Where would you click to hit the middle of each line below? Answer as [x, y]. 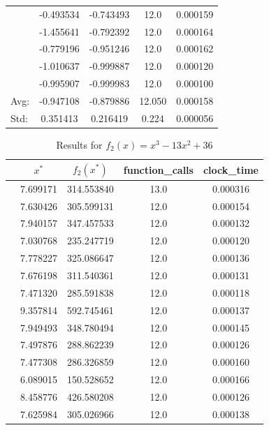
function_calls [158, 169]
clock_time [231, 169]
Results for [79, 144]
